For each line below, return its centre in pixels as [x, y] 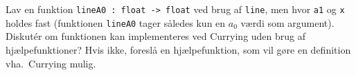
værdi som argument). [287, 22]
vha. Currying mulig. [51, 63]
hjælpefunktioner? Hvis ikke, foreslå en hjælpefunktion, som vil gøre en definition [178, 49]
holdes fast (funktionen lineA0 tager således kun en [116, 22]
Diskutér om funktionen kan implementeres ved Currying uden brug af [156, 36]
